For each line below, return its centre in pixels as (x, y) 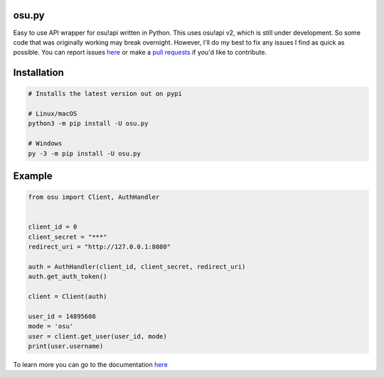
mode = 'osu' (51, 326)
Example (33, 176)
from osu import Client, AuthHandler (94, 197)
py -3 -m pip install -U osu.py (85, 153)
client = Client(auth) (68, 297)
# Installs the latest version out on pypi (105, 94)
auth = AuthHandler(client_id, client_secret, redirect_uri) (137, 267)
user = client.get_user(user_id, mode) (97, 336)
